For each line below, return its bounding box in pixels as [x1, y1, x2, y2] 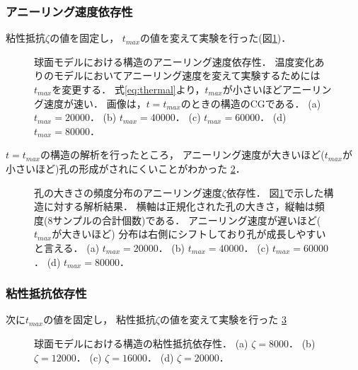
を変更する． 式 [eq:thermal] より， [52, 82, 205, 96]
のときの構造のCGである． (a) [180, 96, 321, 110]
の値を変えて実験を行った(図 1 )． [140, 30, 291, 45]
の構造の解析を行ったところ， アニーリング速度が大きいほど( [40, 147, 325, 162]
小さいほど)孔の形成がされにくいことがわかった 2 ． [6, 161, 246, 175]
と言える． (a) [34, 240, 100, 255]
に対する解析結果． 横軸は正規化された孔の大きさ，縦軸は [43, 199, 315, 214]
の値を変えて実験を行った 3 [160, 312, 287, 327]
